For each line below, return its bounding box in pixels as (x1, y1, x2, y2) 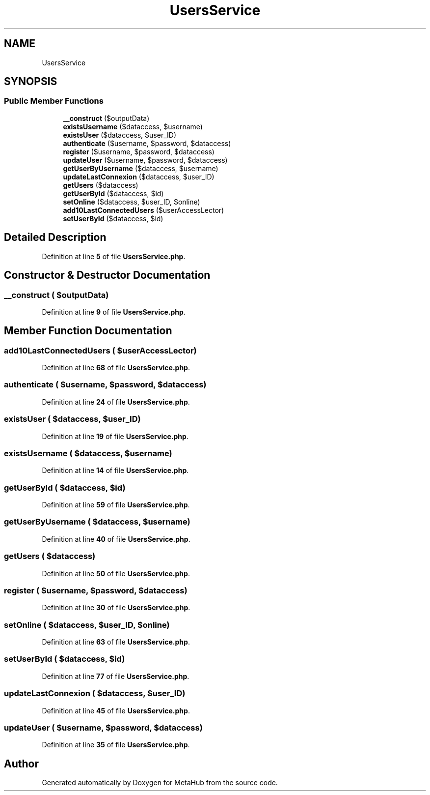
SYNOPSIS (4, 75, 57, 88)
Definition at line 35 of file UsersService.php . (42, 740, 190, 749)
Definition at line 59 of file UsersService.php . (42, 501, 190, 509)
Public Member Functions (4, 96, 104, 106)
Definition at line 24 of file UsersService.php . (42, 397, 190, 406)
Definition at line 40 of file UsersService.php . (42, 534, 190, 543)
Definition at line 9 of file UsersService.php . (42, 307, 186, 316)
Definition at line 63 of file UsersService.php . (42, 638, 190, 647)
